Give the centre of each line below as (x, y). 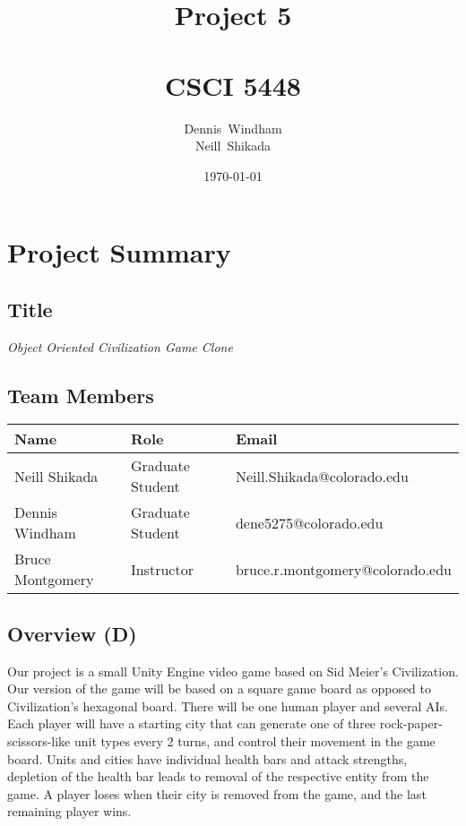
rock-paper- (411, 723)
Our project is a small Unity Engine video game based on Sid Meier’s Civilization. (233, 671)
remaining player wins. (69, 811)
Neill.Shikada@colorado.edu (322, 476)
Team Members (81, 395)
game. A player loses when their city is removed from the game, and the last (217, 793)
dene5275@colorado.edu (309, 522)
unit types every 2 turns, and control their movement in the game (255, 741)
